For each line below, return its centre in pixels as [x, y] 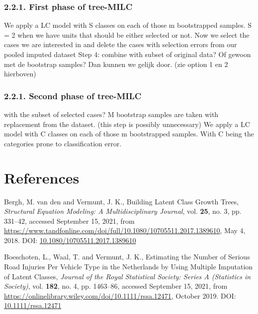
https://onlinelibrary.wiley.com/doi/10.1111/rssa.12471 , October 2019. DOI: [120, 295]
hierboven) [20, 74]
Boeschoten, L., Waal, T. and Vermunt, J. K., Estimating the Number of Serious [127, 257]
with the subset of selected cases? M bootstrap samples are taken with [111, 114]
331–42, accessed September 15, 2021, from [69, 220]
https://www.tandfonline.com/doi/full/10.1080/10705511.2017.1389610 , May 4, [125, 230]
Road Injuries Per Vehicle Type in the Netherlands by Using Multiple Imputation [129, 267]
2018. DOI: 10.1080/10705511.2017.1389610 [70, 240]
